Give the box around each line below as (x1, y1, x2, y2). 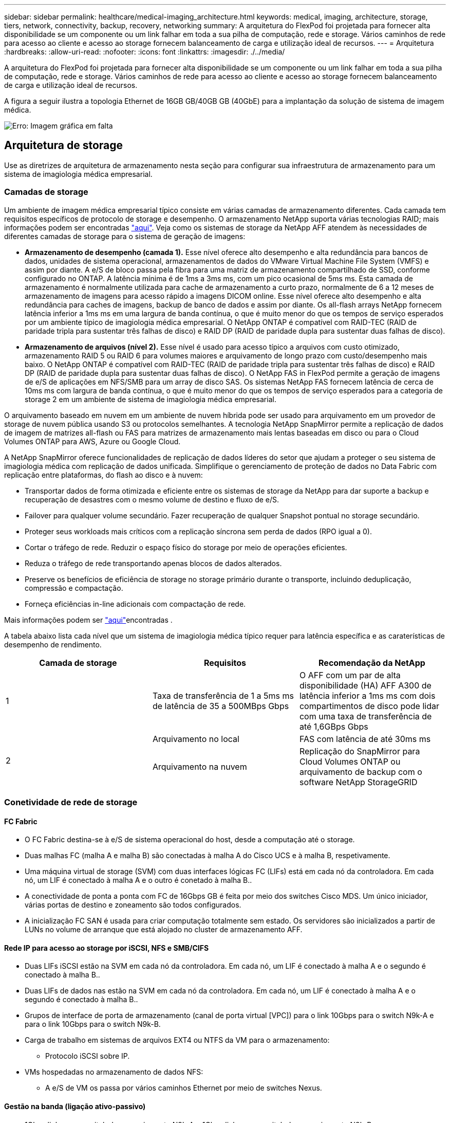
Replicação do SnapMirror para (299, 746, 420, 756)
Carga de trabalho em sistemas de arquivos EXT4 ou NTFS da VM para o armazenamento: (25, 1036, 330, 1045)
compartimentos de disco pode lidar (299, 700, 439, 711)
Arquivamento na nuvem (152, 761, 247, 772)
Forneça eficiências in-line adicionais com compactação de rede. (25, 599, 246, 608)
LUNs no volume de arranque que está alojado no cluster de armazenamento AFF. (25, 925, 303, 934)
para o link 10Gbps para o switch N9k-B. (25, 1020, 161, 1029)
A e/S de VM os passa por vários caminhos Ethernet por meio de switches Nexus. (45, 1083, 322, 1093)
